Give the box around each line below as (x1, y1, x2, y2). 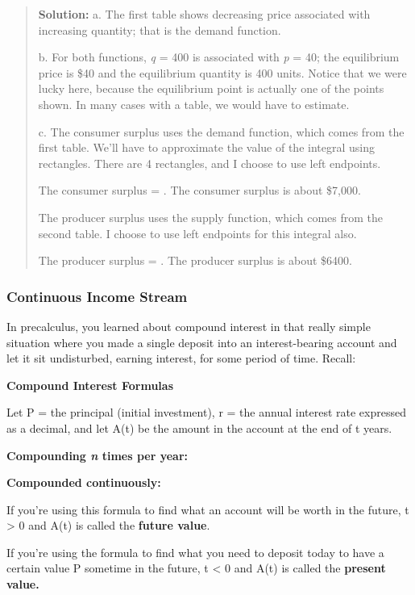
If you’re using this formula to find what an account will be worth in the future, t (6, 501, 409, 517)
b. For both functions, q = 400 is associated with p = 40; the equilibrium (38, 48, 400, 65)
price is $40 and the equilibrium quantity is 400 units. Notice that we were (38, 64, 407, 81)
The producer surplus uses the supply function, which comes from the (38, 208, 384, 225)
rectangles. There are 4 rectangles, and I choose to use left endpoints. (38, 154, 381, 171)
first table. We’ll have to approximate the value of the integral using (38, 139, 375, 156)
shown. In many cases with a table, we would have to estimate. (38, 95, 350, 112)
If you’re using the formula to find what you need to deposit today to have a (6, 543, 384, 560)
